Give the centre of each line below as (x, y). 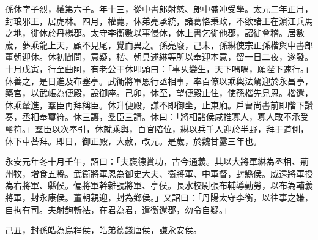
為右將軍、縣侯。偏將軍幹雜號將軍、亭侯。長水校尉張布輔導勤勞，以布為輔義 (159, 185)
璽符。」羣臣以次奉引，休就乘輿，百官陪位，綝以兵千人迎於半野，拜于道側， (157, 128)
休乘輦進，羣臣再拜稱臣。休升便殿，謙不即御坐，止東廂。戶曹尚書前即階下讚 (159, 104)
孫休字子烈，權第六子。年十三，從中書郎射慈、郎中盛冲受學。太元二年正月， (159, 9)
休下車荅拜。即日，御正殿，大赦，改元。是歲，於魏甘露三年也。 (133, 141)
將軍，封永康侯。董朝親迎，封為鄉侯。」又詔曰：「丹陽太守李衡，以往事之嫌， (159, 197)
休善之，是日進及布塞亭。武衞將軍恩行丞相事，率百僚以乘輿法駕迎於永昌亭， (159, 81)
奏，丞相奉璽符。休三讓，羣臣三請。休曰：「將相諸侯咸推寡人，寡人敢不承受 (157, 117)
